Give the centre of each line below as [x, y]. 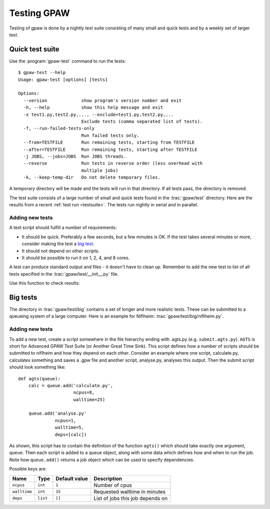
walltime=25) [89, 399]
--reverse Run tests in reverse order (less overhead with [113, 163]
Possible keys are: [28, 469]
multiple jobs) [100, 170]
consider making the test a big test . [58, 244]
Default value [72, 479]
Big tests [23, 297]
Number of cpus [112, 485]
